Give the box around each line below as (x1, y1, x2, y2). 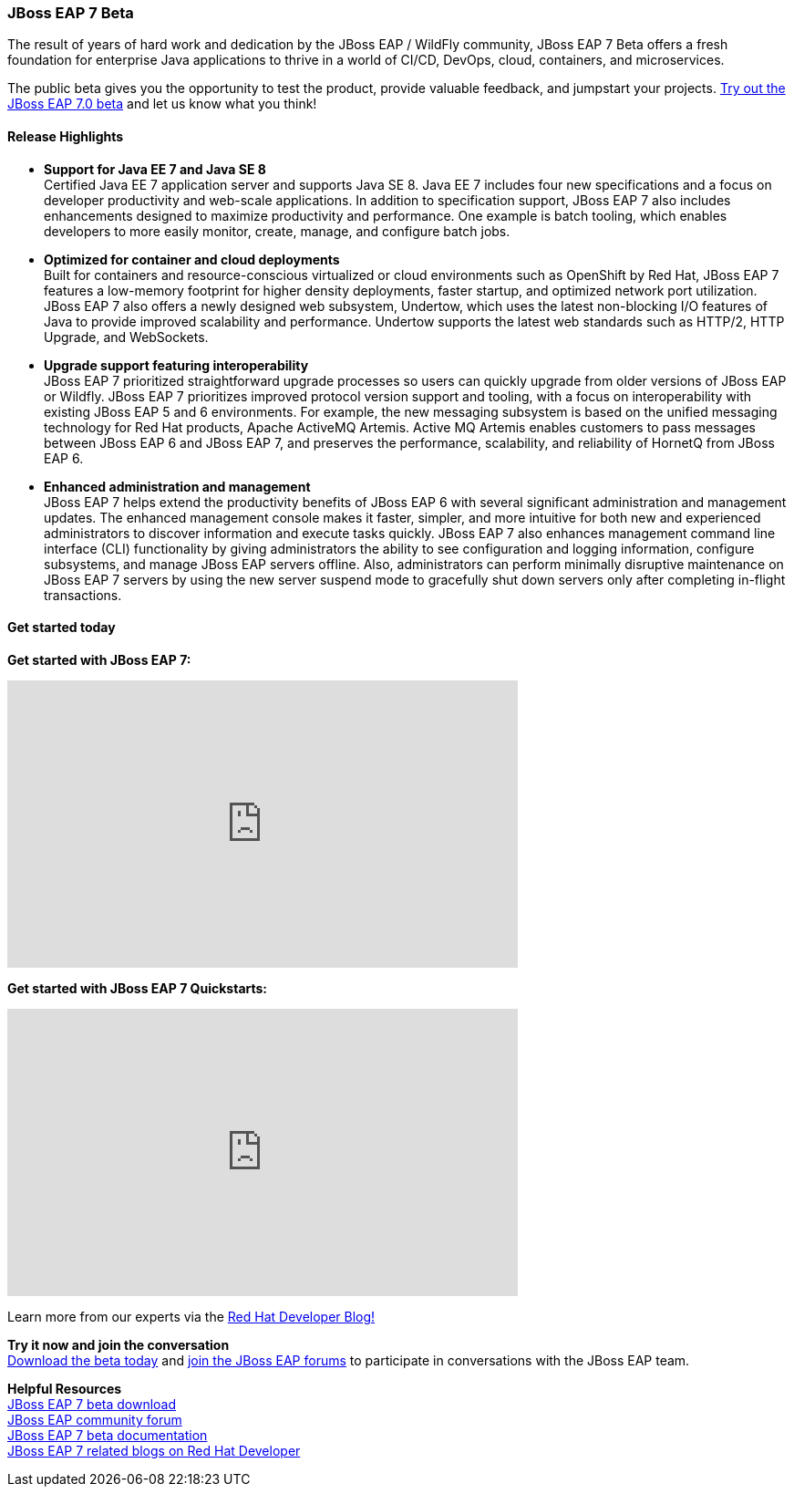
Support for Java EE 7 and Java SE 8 (44, 161, 266, 177)
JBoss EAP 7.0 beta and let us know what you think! (7, 96, 317, 112)
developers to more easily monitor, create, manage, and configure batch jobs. (44, 223, 510, 239)
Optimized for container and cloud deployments (44, 251, 340, 267)
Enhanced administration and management (44, 478, 311, 494)
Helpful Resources (7, 1380, 122, 1396)
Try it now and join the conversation (7, 1336, 230, 1353)
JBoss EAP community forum (7, 1411, 182, 1427)
